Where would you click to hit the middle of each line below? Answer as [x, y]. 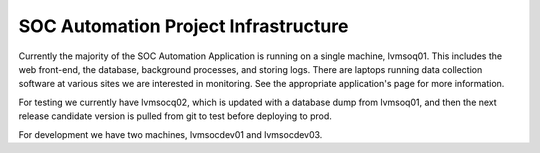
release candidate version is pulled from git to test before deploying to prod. [175, 116]
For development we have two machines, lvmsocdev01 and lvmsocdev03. [170, 134]
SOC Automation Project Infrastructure [183, 26]
